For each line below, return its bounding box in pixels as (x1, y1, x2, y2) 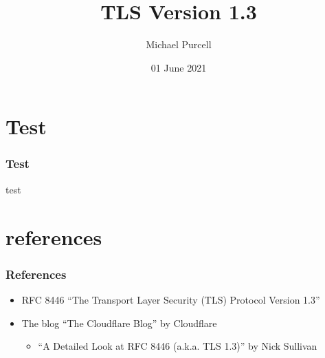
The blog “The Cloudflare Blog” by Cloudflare (21, 315, 217, 330)
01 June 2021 (150, 60, 207, 74)
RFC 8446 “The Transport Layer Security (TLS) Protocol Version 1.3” (21, 292, 320, 306)
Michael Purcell (146, 37, 212, 52)
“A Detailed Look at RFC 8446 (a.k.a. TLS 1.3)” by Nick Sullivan (38, 339, 317, 353)
